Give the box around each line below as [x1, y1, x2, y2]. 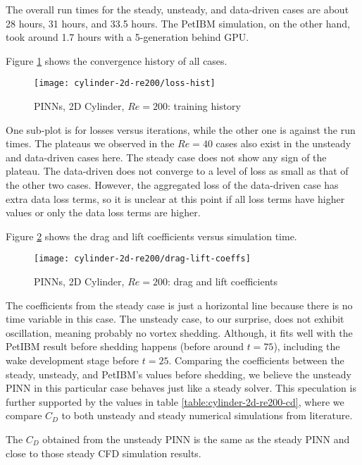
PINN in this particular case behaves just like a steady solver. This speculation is [6, 380, 356, 395]
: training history [167, 99, 241, 113]
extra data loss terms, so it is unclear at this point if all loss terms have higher [6, 191, 345, 206]
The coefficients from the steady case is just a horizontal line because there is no [6, 297, 353, 312]
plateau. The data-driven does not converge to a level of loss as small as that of [6, 163, 349, 178]
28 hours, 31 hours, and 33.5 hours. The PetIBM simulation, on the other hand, [6, 15, 350, 30]
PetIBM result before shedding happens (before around [6, 339, 244, 354]
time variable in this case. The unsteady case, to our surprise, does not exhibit [6, 311, 344, 326]
